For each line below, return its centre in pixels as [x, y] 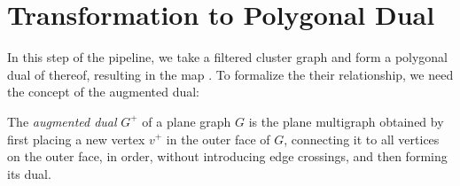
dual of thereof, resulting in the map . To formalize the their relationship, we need [230, 74]
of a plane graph [187, 121]
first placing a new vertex [76, 139]
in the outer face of [218, 139]
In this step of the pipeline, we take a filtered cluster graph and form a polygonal [228, 57]
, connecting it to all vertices [362, 139]
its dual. [29, 173]
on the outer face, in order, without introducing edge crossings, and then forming [227, 156]
